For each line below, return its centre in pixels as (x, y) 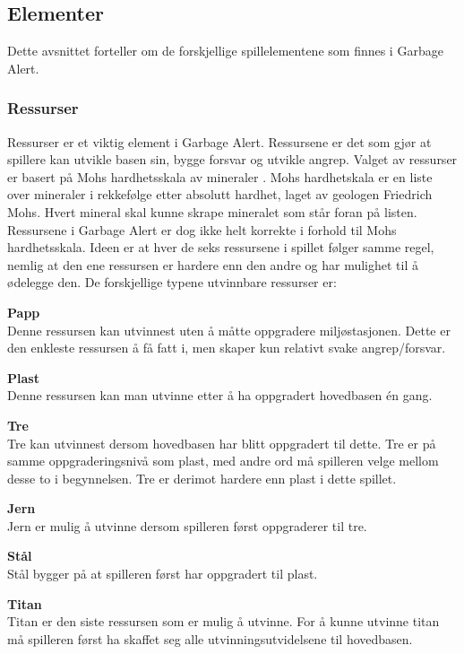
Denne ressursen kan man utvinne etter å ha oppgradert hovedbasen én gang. (220, 395)
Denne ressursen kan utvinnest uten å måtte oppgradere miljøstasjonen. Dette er (229, 330)
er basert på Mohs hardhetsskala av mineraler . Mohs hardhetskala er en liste (220, 176)
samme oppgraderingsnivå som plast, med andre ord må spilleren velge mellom (223, 461)
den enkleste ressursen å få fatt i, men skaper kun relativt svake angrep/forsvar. (227, 348)
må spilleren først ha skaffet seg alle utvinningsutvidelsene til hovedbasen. (210, 638)
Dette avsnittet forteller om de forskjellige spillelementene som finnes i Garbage (225, 51)
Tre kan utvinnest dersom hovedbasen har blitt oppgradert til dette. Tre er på (222, 443)
